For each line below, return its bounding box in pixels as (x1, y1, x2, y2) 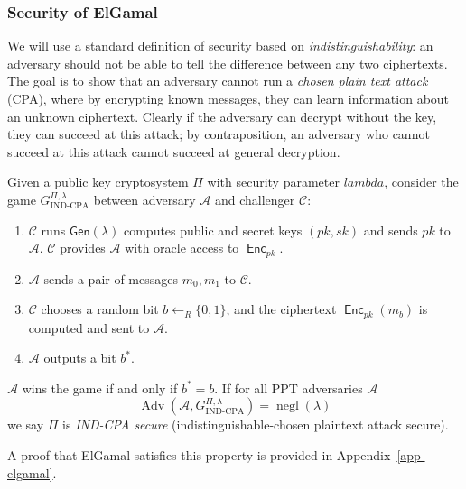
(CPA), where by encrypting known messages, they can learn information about (7, 89, 450, 107)
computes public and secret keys (123, 220, 303, 239)
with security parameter (207, 172, 340, 191)
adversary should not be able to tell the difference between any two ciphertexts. (7, 53, 448, 72)
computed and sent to (28, 318, 150, 337)
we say (7, 415, 44, 434)
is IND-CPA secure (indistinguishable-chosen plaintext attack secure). (62, 415, 449, 434)
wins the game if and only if (22, 378, 178, 397)
